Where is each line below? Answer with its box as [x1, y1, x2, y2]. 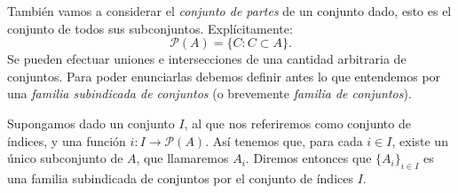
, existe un [391, 131, 448, 150]
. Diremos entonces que [245, 149, 372, 167]
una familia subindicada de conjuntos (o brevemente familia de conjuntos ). [7, 84, 412, 103]
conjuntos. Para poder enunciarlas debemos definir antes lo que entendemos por [7, 66, 441, 85]
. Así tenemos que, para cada [205, 131, 363, 150]
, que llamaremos [136, 149, 229, 167]
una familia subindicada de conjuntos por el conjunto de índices [7, 168, 353, 187]
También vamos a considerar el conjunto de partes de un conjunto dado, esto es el [7, 2, 452, 19]
